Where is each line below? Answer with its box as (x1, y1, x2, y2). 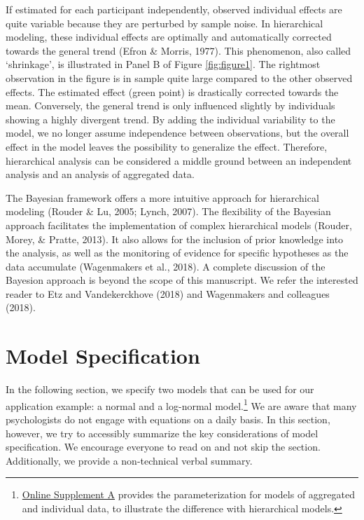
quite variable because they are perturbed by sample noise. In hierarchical (6, 15, 323, 30)
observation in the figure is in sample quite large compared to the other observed (6, 70, 353, 85)
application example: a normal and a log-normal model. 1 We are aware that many (6, 396, 357, 413)
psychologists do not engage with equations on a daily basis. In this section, (6, 412, 330, 427)
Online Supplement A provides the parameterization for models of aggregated (22, 487, 356, 502)
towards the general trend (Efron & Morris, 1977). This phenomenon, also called (6, 43, 351, 57)
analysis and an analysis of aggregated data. (6, 167, 195, 182)
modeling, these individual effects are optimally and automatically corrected (6, 29, 332, 44)
